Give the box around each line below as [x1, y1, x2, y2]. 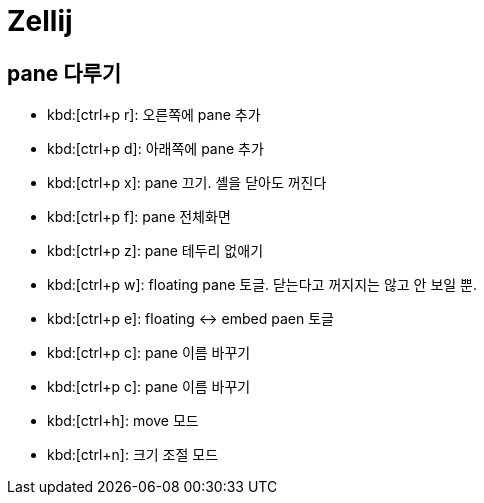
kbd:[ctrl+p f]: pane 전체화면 [47, 208, 231, 226]
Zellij [7, 4, 73, 38]
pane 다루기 [7, 60, 122, 86]
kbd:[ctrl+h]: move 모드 [47, 412, 199, 430]
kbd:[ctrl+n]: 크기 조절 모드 [47, 446, 219, 464]
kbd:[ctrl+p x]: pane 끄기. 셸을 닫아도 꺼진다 [47, 174, 327, 192]
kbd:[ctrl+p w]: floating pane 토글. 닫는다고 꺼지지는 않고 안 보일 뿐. [47, 276, 478, 294]
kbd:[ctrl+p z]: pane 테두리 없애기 [47, 242, 264, 260]
